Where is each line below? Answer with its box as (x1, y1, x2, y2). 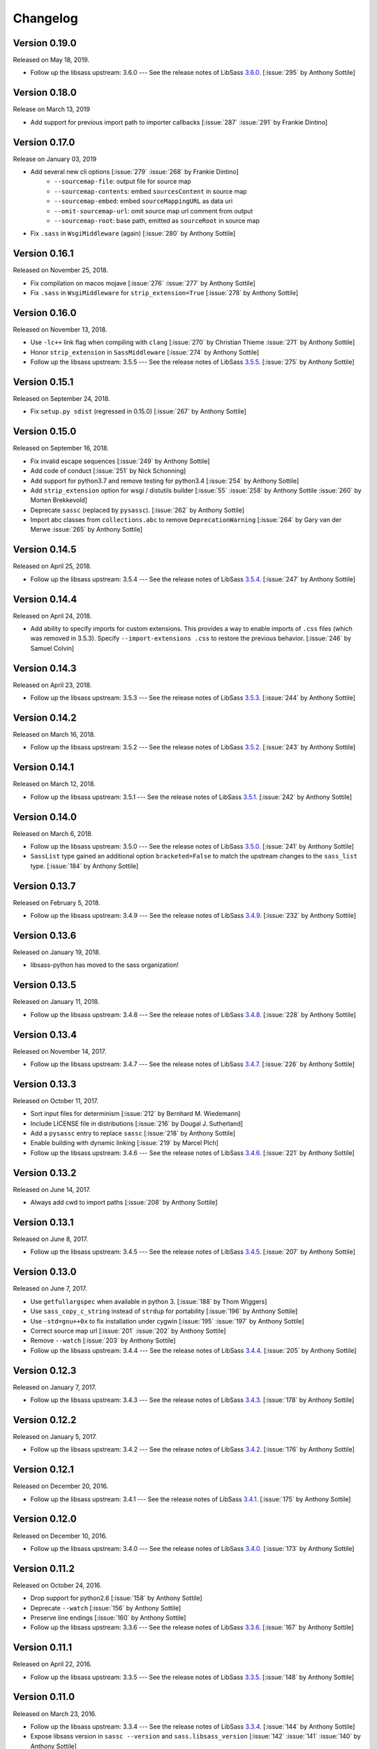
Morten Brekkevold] (30, 496, 87, 504)
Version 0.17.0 (13, 136, 75, 148)
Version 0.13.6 (13, 929, 77, 941)
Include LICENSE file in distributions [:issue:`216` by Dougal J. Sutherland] (30, 1119, 244, 1128)
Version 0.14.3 (13, 662, 77, 674)
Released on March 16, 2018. (13, 730, 96, 739)
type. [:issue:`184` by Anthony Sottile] (30, 861, 139, 870)
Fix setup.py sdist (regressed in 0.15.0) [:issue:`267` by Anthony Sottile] (30, 407, 247, 416)
